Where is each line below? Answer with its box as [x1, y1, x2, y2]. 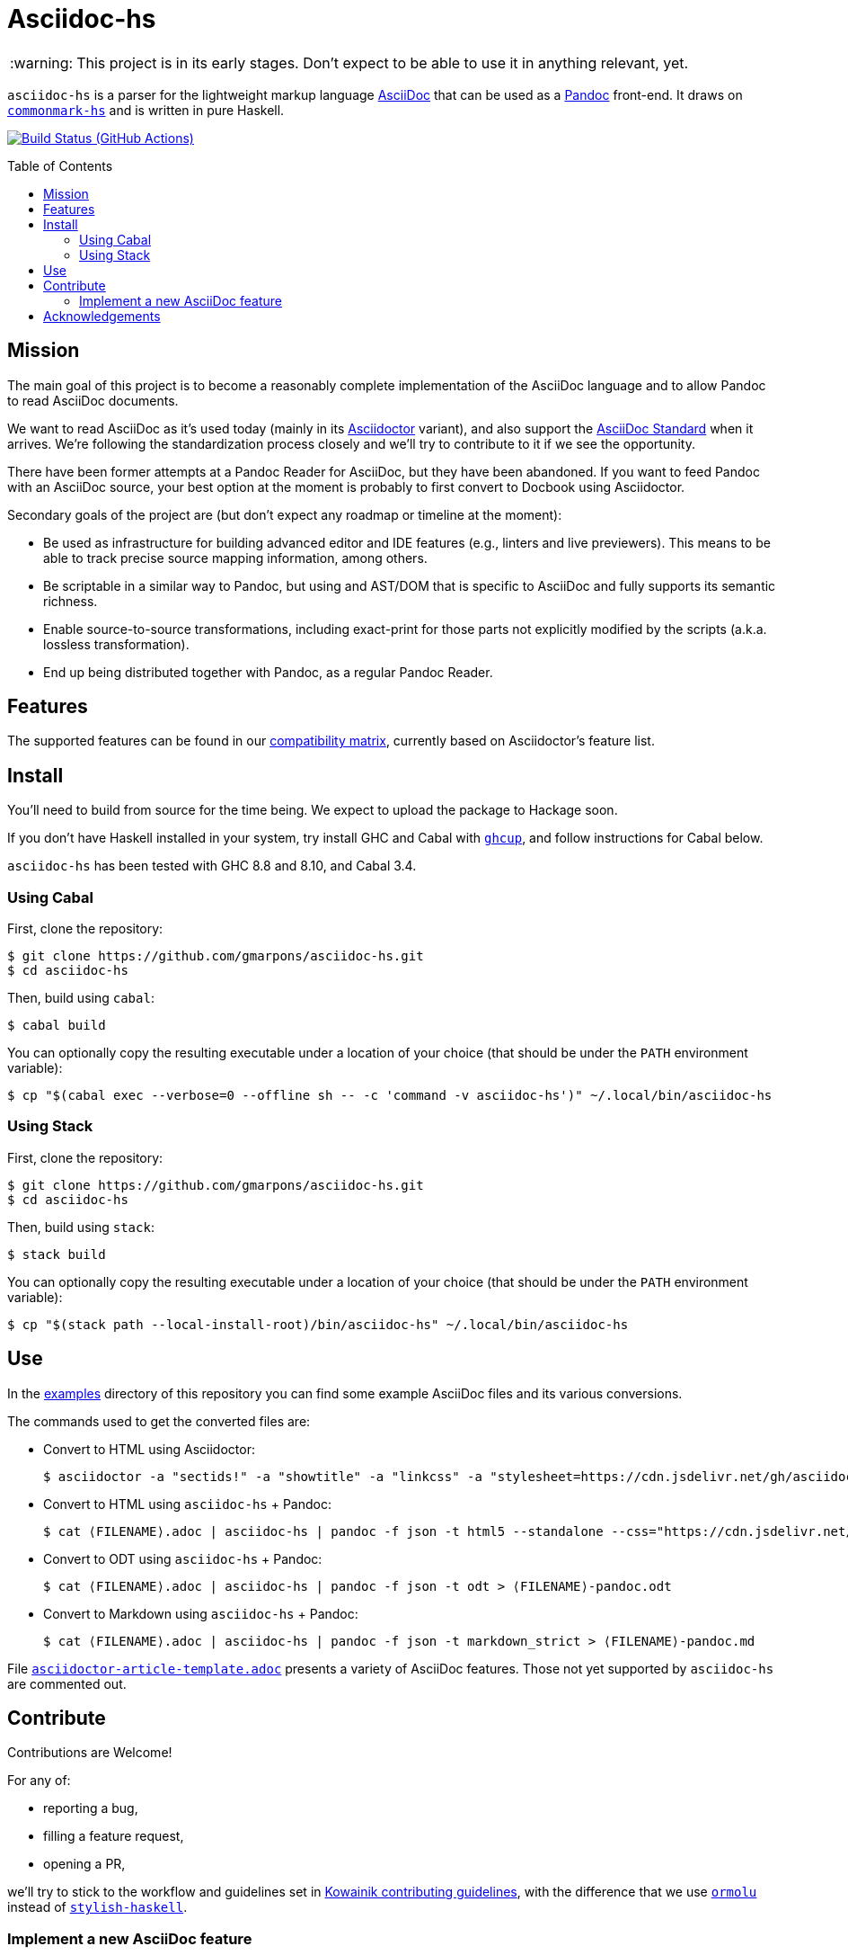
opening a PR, [43, 1856, 126, 1872]
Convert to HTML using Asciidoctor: [43, 1441, 255, 1457]
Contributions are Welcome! [7, 1745, 172, 1761]
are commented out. [7, 1675, 127, 1692]
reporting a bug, [43, 1800, 138, 1817]
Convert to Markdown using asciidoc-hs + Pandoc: [43, 1605, 358, 1621]
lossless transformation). [43, 636, 190, 652]
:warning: [10, 53, 74, 72]
